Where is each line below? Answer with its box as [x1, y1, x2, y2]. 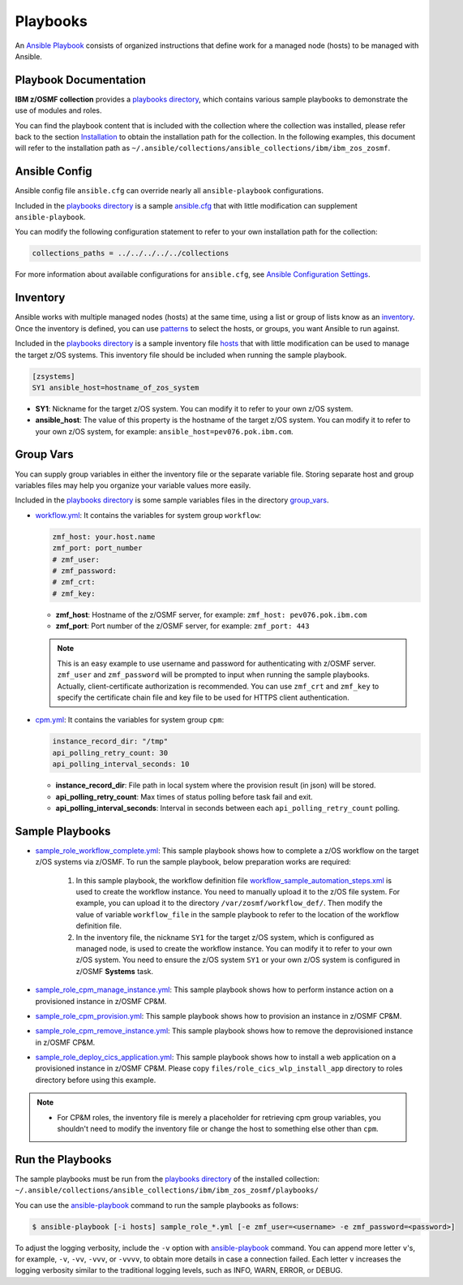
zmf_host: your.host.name [52, 532, 156, 541]
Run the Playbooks [15, 1153, 112, 1166]
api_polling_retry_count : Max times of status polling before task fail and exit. [55, 791, 314, 801]
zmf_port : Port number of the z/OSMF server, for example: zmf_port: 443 [55, 621, 310, 631]
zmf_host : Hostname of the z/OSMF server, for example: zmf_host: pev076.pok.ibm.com [55, 610, 367, 619]
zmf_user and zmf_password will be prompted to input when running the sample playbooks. [57, 670, 371, 679]
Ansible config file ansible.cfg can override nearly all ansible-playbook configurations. [15, 186, 324, 196]
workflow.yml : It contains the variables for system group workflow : [35, 510, 261, 520]
